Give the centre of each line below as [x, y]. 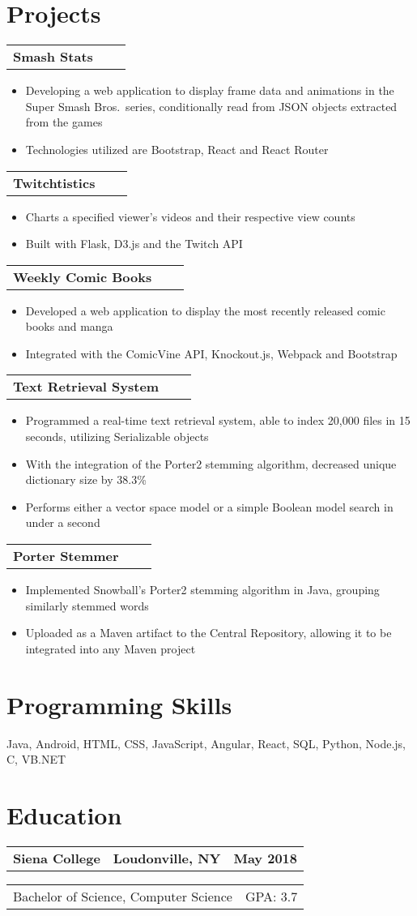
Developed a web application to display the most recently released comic [205, 310]
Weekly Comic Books [83, 276]
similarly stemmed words [87, 605]
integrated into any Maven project [111, 648]
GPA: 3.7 [271, 896]
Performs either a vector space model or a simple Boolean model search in [209, 506]
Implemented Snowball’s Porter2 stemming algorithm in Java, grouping [202, 590]
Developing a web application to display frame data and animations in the [210, 90]
